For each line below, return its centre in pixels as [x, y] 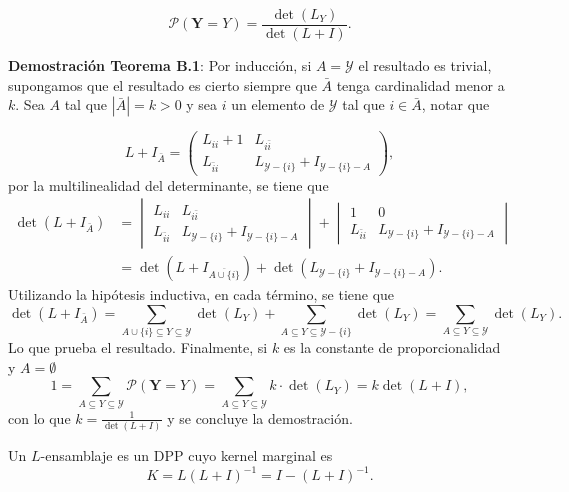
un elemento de [278, 104]
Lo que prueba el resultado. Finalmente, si [138, 347]
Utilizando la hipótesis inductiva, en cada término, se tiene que [201, 294]
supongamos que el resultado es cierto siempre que [162, 84]
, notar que [455, 104]
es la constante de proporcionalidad [392, 347]
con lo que [39, 417]
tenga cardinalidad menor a [420, 84]
